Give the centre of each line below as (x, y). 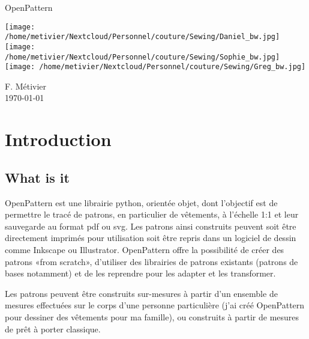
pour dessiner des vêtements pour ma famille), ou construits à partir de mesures (152, 316)
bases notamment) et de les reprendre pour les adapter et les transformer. (140, 273)
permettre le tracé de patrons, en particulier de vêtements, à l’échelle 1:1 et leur (152, 214)
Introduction (58, 139)
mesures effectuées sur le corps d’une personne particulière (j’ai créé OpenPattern (155, 305)
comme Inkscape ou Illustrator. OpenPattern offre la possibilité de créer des (145, 250)
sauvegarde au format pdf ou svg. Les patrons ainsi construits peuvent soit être (151, 226)
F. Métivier (26, 86)
